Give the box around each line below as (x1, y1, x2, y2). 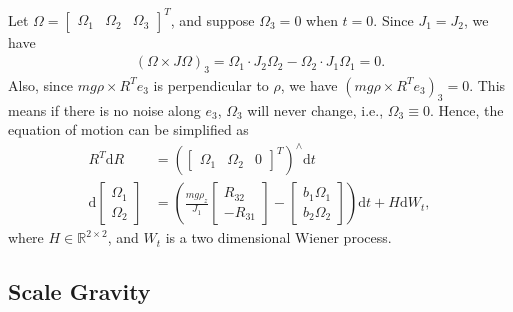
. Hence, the (429, 99, 504, 120)
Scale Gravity (8, 276, 151, 307)
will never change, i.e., (247, 99, 384, 120)
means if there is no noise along (8, 99, 201, 120)
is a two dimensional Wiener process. (165, 227, 392, 248)
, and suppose (170, 9, 255, 30)
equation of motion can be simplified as (8, 119, 249, 140)
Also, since (8, 74, 74, 95)
